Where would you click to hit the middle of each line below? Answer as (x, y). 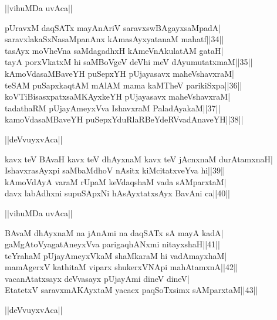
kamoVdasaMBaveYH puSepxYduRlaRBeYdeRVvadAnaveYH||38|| (124, 119)
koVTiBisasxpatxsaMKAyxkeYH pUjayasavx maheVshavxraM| (118, 96)
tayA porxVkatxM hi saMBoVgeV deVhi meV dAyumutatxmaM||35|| (129, 62)
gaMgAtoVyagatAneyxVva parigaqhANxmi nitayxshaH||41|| (112, 244)
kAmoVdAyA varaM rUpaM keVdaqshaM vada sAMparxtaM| (116, 181)
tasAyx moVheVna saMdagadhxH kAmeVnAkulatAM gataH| (114, 50)
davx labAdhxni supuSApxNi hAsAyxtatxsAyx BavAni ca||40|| (117, 193)
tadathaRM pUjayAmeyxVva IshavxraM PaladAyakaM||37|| (113, 108)
